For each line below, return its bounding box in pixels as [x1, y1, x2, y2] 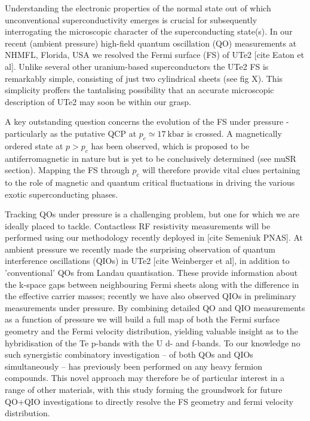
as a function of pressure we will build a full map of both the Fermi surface [5, 313, 280, 325]
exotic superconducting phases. [5, 188, 118, 200]
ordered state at [5, 139, 63, 152]
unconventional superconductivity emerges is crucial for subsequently [5, 13, 257, 26]
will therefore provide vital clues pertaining [142, 164, 300, 176]
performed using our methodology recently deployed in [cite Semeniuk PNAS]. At [5, 231, 303, 244]
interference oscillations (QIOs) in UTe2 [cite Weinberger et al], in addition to [5, 254, 290, 267]
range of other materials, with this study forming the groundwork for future [5, 383, 283, 396]
